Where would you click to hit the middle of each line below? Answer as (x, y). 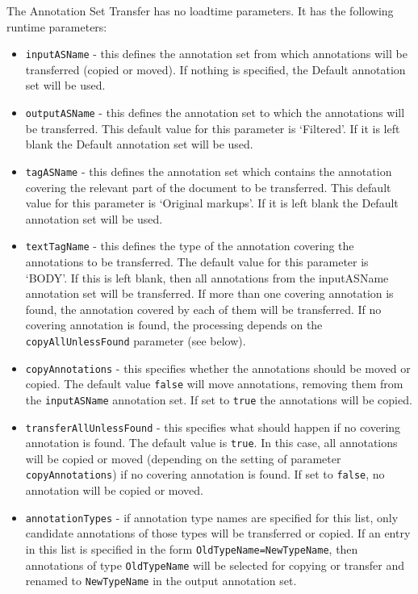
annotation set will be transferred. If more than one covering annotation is (209, 293)
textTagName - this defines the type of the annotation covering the (190, 246)
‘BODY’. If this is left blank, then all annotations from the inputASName (207, 277)
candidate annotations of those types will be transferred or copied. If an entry (218, 533)
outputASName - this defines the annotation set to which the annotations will (215, 113)
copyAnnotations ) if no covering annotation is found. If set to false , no (205, 474)
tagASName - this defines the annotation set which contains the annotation (209, 171)
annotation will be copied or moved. (114, 490)
